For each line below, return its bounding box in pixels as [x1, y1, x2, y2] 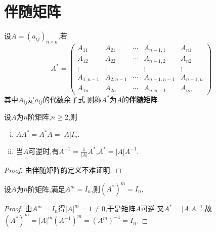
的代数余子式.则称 [42, 94, 102, 104]
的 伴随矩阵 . [121, 94, 159, 104]
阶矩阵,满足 [27, 183, 65, 194]
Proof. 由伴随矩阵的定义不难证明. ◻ [4, 164, 122, 175]
